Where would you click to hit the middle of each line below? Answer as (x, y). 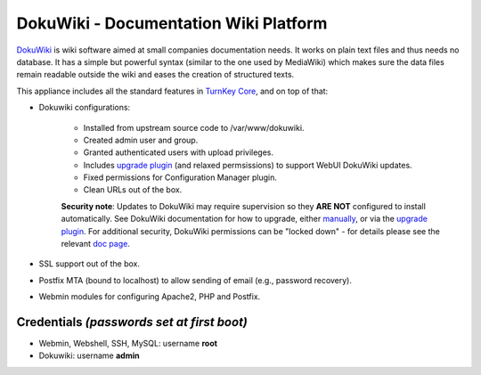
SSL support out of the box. (90, 264)
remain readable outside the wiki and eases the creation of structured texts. (155, 75)
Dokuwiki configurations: (85, 108)
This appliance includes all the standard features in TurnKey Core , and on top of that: (172, 91)
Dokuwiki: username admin (89, 355)
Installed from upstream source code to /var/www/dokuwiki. (194, 127)
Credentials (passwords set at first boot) (132, 322)
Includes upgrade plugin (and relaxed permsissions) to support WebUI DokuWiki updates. (248, 165)
